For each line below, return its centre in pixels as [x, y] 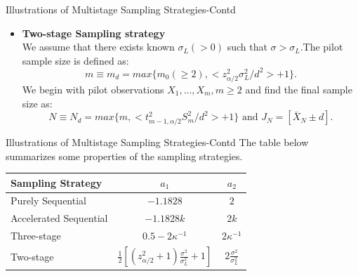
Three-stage [36, 236]
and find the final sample [299, 90]
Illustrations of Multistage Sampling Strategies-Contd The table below [157, 142]
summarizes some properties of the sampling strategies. [124, 156]
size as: [37, 103]
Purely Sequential [48, 201]
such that [247, 47]
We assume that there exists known [98, 47]
